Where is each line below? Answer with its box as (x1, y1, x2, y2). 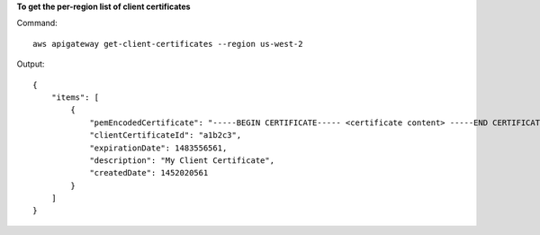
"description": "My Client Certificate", (89, 155, 274, 166)
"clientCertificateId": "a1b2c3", (89, 131, 242, 140)
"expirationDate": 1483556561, (89, 142, 228, 153)
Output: (16, 59, 45, 69)
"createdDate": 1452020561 (89, 167, 209, 178)
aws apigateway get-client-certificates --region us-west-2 (32, 39, 303, 49)
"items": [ (50, 92, 100, 103)
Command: (16, 18, 58, 29)
